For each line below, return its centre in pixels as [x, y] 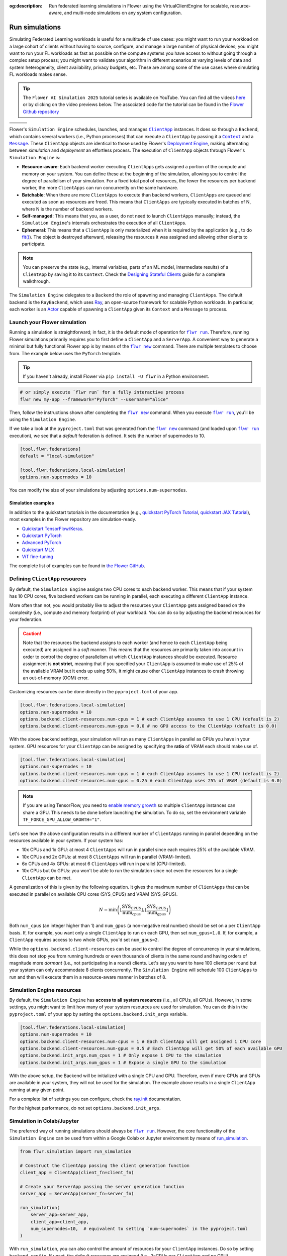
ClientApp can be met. [47, 878]
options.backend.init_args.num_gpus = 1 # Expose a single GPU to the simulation [123, 1062]
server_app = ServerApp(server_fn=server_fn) [77, 1194]
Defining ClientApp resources [48, 579]
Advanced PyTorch [41, 543]
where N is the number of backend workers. [67, 209]
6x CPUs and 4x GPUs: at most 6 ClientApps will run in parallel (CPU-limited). [104, 864]
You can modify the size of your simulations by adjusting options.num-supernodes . [98, 490]
